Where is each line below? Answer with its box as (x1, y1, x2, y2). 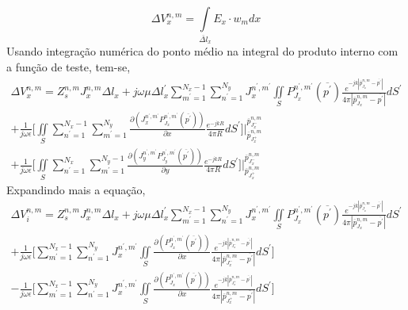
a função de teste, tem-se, (6, 58, 131, 75)
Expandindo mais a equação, (6, 181, 146, 197)
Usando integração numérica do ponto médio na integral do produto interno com (6, 43, 398, 59)
